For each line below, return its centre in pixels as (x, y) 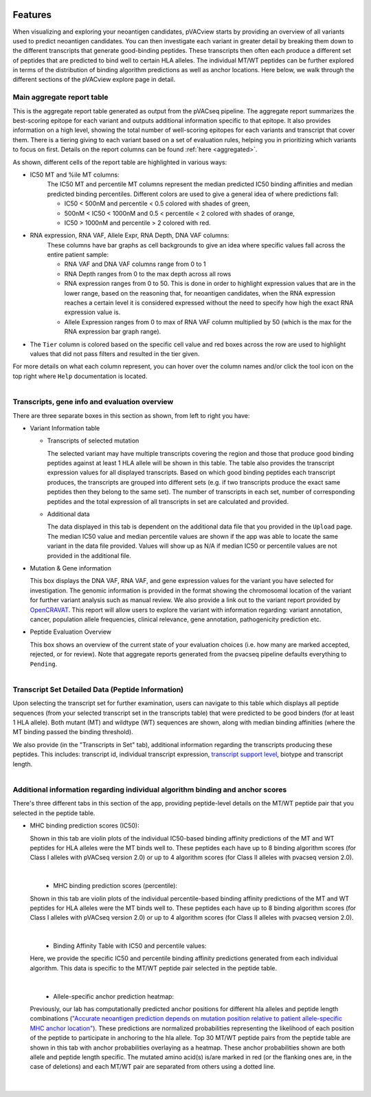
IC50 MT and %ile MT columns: (75, 175)
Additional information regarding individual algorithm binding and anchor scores (150, 790)
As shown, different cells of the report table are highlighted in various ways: (120, 162)
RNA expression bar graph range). (113, 332)
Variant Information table (65, 428)
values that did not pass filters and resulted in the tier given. (115, 353)
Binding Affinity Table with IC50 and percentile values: (130, 946)
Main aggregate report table (60, 98)
